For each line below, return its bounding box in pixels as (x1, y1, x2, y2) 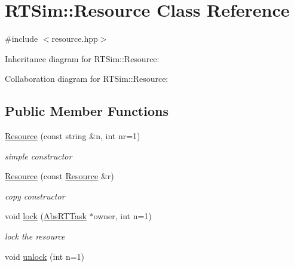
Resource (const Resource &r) (5, 170, 114, 182)
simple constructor (5, 149, 72, 162)
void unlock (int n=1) (5, 250, 85, 262)
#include (5, 32, 38, 45)
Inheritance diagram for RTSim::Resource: (5, 52, 160, 65)
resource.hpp (51, 32, 98, 45)
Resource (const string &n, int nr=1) (5, 130, 140, 142)
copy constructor (5, 189, 65, 202)
